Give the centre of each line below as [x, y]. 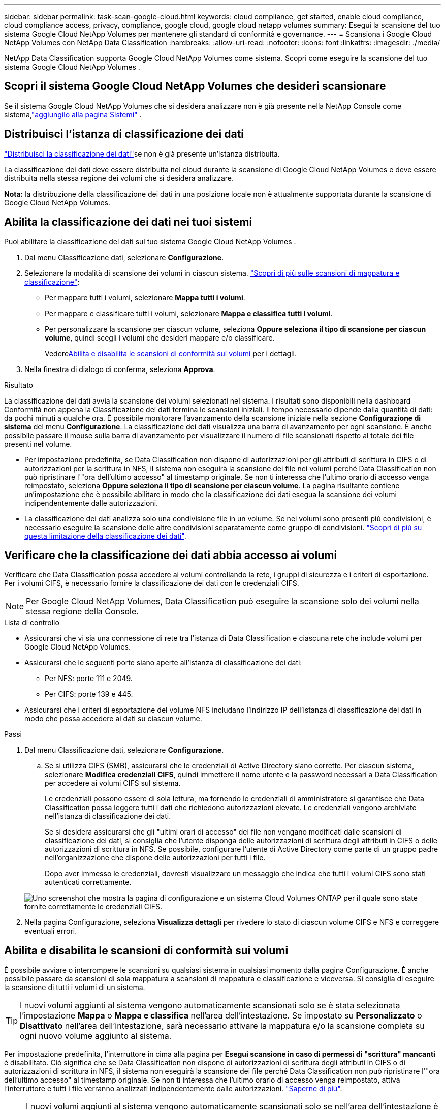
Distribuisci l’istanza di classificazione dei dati [124, 134]
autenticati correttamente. [88, 882]
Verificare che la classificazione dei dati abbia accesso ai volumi [171, 555]
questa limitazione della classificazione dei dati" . [105, 536]
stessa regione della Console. [82, 612]
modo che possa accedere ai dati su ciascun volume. [113, 719]
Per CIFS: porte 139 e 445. [89, 694]
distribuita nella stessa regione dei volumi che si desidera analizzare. [119, 178]
